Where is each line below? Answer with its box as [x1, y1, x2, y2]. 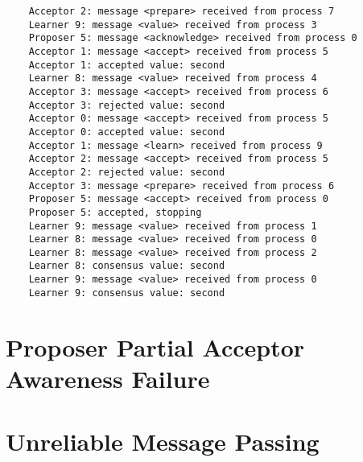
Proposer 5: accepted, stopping [28, 206, 202, 218]
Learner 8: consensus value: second [28, 260, 225, 272]
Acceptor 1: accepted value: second [28, 59, 225, 71]
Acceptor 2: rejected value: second [28, 166, 225, 178]
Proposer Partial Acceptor [6, 330, 305, 363]
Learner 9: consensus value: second [28, 287, 225, 299]
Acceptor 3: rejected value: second [28, 99, 225, 111]
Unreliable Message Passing [6, 425, 320, 458]
